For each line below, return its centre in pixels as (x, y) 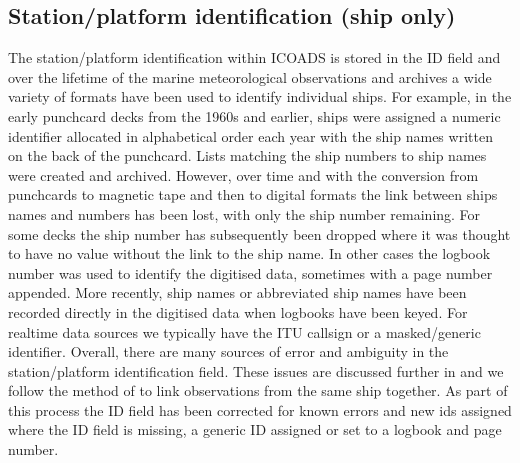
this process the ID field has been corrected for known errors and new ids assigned (260, 409)
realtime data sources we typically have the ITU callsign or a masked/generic (244, 331)
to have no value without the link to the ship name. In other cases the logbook (249, 253)
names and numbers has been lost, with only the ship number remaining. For (244, 213)
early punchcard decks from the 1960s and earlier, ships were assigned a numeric (254, 115)
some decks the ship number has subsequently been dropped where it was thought (259, 233)
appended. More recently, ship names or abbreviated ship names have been (237, 292)
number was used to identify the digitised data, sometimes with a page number (250, 272)
